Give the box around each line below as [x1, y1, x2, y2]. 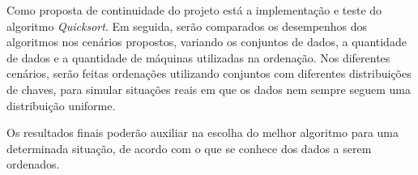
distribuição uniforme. [6, 96, 116, 113]
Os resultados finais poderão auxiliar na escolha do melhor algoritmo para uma [6, 124, 399, 141]
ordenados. [6, 156, 60, 173]
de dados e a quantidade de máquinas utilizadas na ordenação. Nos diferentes [6, 49, 390, 66]
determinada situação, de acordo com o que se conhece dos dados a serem [6, 139, 372, 156]
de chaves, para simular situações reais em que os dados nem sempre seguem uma [6, 80, 411, 97]
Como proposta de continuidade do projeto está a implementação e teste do [6, 2, 382, 18]
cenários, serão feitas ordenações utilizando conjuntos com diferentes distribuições [6, 65, 412, 82]
